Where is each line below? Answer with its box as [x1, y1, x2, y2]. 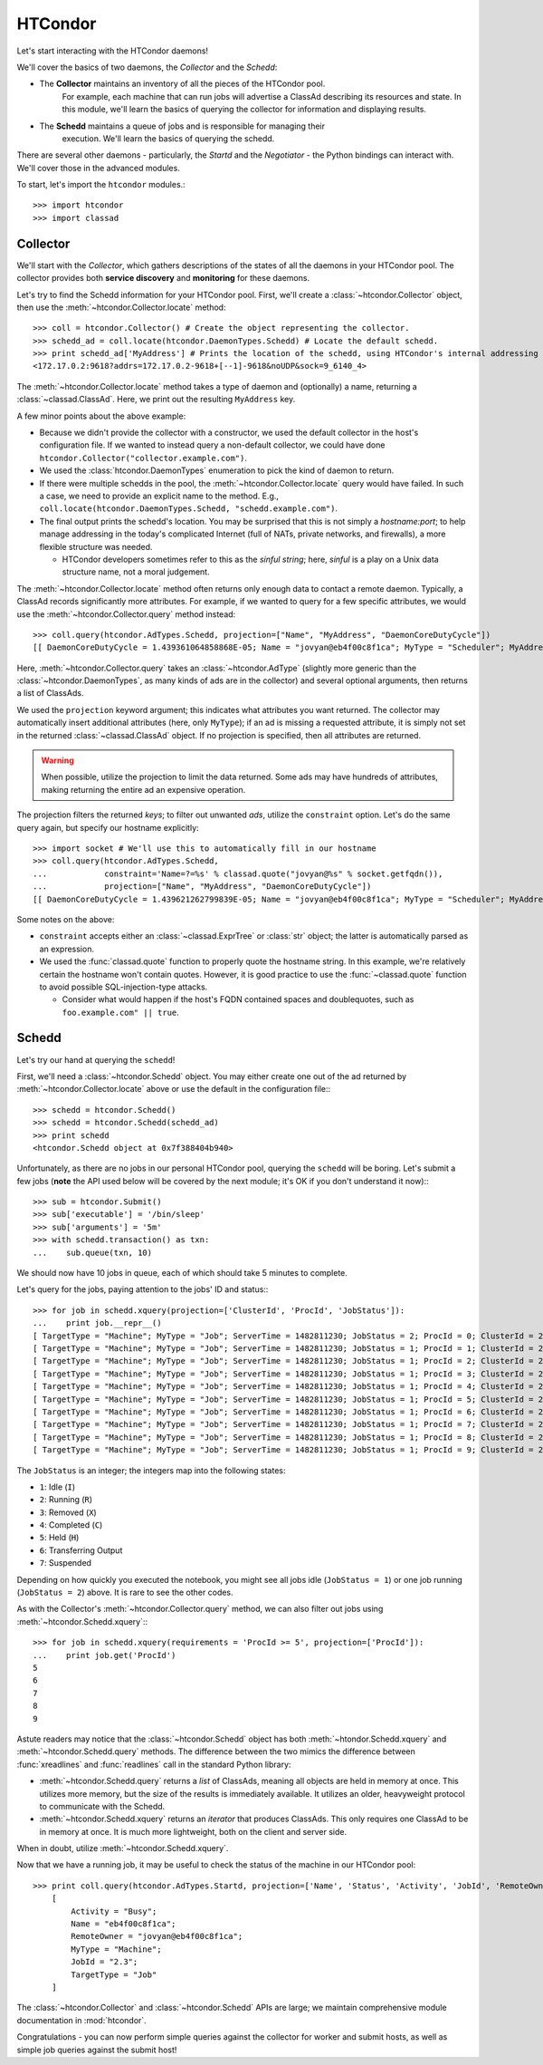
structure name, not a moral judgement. [62, 566, 210, 577]
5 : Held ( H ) [39, 1532, 80, 1543]
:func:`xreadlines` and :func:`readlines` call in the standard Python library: [16, 1759, 291, 1770]
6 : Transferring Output [39, 1545, 123, 1556]
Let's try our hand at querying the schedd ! [16, 1054, 176, 1065]
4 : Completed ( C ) [39, 1520, 103, 1530]
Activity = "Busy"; [71, 1906, 157, 1916]
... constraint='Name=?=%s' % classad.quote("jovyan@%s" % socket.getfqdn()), [33, 868, 443, 879]
